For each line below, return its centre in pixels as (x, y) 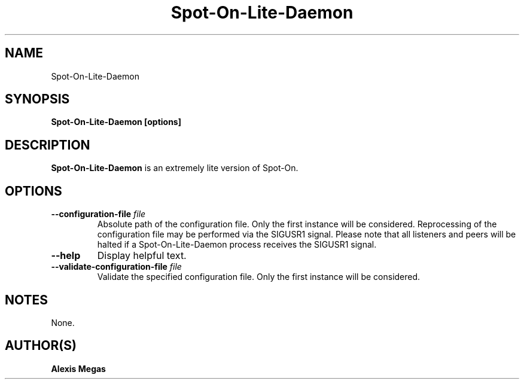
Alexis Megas (78, 368)
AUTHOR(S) (41, 346)
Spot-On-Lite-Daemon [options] (116, 122)
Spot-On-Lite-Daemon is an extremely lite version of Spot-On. (175, 168)
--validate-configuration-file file (116, 267)
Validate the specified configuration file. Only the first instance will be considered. (259, 277)
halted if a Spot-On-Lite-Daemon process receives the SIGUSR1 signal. (237, 245)
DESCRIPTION (48, 145)
